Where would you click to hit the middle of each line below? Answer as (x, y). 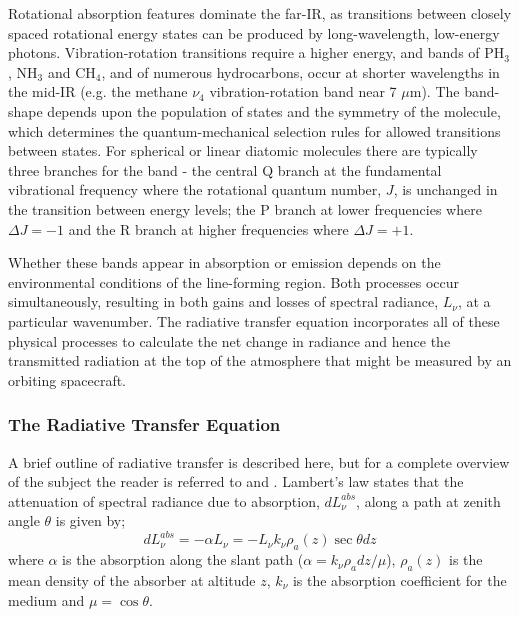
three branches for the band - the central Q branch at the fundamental (225, 169)
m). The (434, 91)
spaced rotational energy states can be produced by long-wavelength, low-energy (254, 32)
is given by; (90, 520)
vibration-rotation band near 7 (303, 91)
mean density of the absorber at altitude (132, 579)
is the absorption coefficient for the (399, 579)
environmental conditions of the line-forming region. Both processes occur (234, 281)
